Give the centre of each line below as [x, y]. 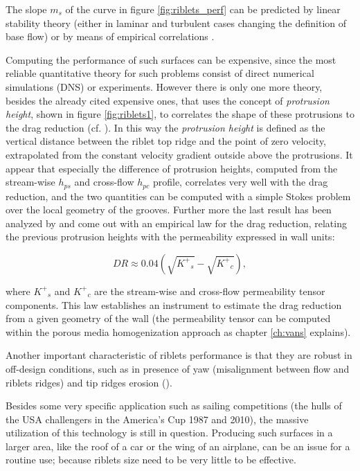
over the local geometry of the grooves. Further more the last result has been [169, 210]
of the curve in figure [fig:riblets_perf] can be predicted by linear [203, 9]
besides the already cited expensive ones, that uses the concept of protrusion [168, 100]
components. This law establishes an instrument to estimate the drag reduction [174, 304]
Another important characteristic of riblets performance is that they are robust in [179, 355]
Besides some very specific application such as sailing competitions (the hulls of [174, 406]
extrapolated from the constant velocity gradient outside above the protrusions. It [179, 154]
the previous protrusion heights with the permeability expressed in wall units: [170, 237]
